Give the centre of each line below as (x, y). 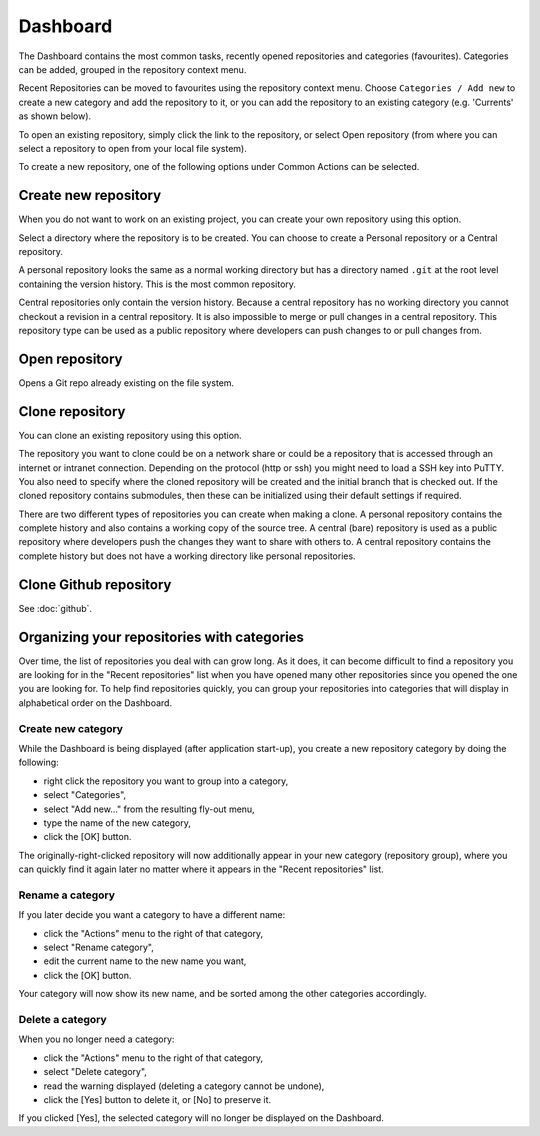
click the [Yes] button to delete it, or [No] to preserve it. (157, 1099)
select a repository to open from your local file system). (132, 148)
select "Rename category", (98, 947)
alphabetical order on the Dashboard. (95, 702)
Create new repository (90, 195)
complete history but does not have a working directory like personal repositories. (187, 556)
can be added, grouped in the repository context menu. (132, 69)
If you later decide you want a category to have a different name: (152, 915)
